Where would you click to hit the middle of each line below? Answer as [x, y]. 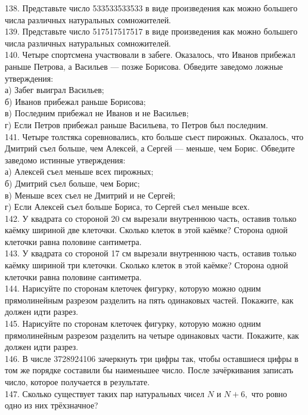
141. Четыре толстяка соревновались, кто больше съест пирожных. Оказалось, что [154, 136]
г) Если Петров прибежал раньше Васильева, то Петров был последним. [136, 124]
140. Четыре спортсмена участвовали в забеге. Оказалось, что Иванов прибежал [150, 55]
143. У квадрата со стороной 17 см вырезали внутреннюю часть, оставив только [151, 253]
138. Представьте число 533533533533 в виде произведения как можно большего [151, 8]
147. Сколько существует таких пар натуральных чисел [105, 393]
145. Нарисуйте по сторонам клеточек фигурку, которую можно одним [133, 323]
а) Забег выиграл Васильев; [55, 90]
